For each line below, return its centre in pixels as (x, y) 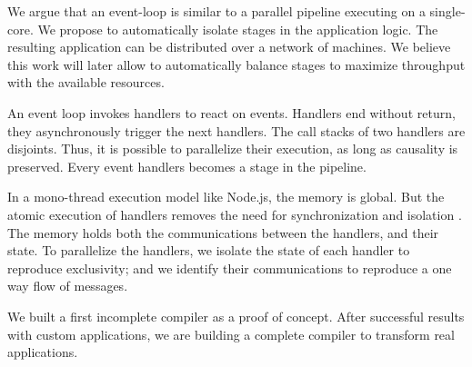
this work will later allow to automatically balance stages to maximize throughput (236, 64)
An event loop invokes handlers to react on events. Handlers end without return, (231, 112)
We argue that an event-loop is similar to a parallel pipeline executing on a (216, 11)
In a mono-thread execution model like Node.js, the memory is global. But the (226, 197)
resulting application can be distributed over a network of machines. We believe (229, 47)
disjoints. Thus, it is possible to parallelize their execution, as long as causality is (233, 149)
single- (447, 11)
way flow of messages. (68, 286)
